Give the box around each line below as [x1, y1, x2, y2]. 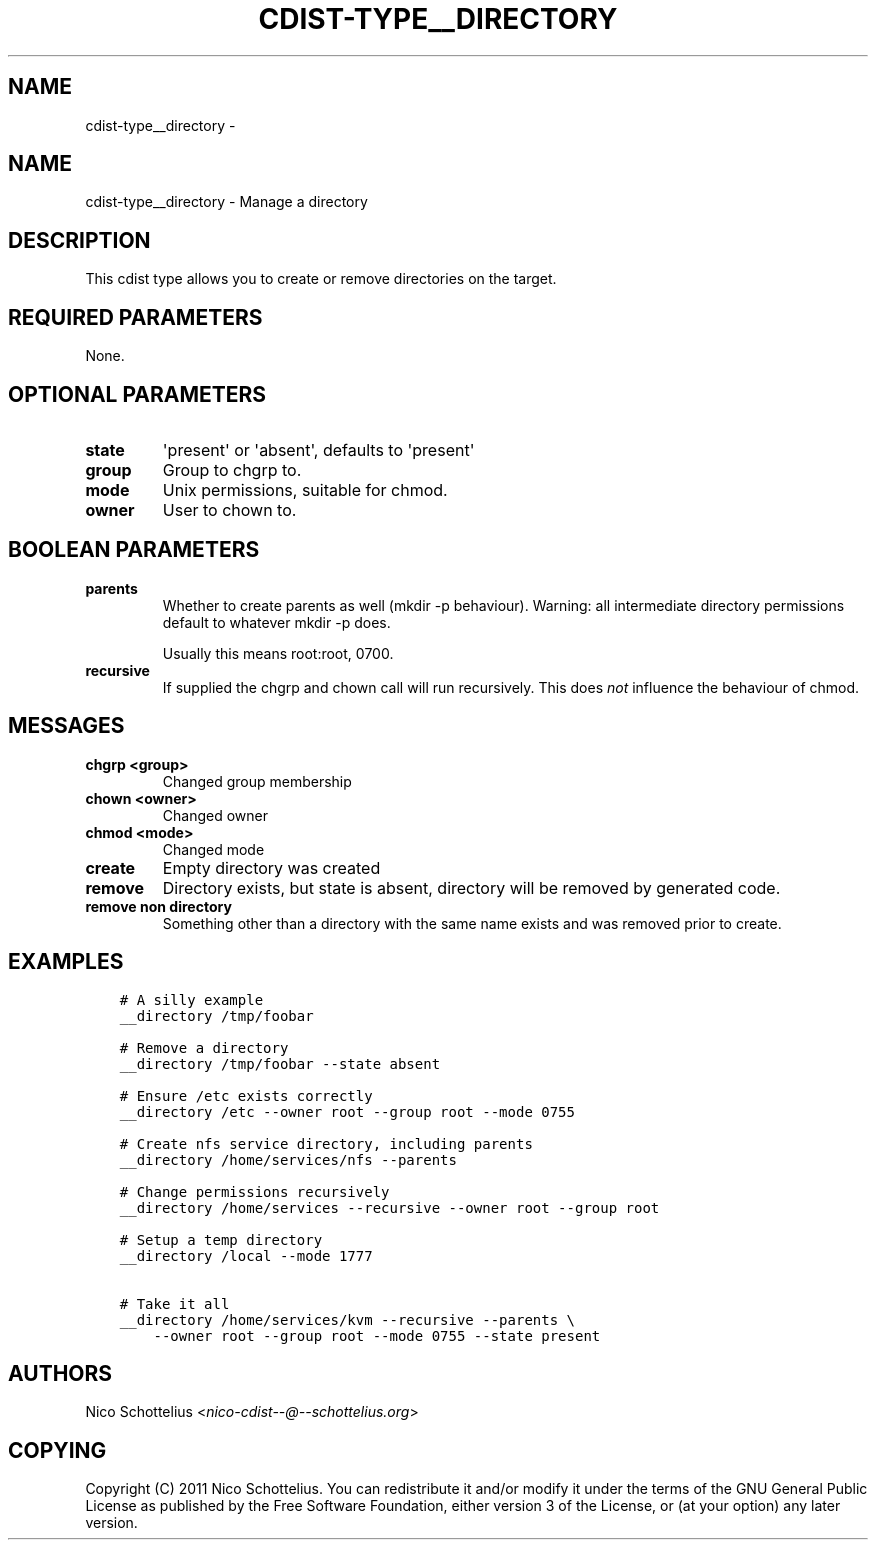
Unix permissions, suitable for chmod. [162, 479, 448, 500]
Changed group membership [162, 772, 352, 790]
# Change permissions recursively [119, 1183, 390, 1200]
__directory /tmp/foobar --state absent [119, 1055, 441, 1072]
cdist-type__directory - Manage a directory [85, 193, 368, 211]
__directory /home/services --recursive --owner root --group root [119, 1199, 660, 1216]
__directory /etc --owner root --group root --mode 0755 [119, 1103, 575, 1120]
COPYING [8, 1437, 107, 1463]
